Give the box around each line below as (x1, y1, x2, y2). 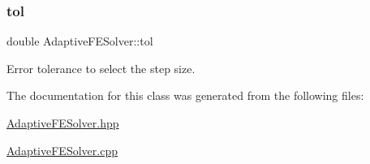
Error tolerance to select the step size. (6, 59, 196, 76)
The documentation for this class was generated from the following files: (6, 87, 364, 104)
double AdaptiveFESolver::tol (6, 32, 153, 50)
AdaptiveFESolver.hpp (6, 114, 119, 131)
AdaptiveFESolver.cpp (6, 141, 118, 158)
